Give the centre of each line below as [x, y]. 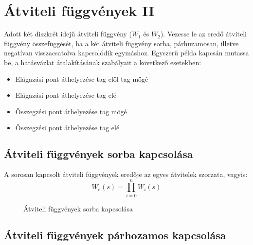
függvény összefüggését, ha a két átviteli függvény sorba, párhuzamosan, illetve [121, 43]
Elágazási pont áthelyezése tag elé [66, 95]
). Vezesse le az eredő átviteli [203, 34]
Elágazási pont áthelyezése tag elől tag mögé [82, 79]
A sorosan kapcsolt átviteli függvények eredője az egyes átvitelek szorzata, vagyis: [126, 174]
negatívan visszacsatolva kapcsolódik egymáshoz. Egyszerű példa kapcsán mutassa [126, 53]
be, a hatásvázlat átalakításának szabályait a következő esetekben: [103, 62]
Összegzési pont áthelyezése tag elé [67, 128]
